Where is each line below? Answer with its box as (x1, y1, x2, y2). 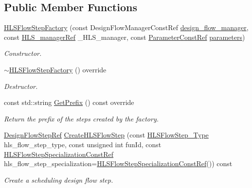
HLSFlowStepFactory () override (9, 64, 107, 74)
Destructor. (4, 81, 38, 91)
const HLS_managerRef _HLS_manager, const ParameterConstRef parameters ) (4, 32, 245, 42)
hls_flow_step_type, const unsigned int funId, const (4, 139, 162, 149)
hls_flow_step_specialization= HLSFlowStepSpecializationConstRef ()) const (4, 158, 233, 169)
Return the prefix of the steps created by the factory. (4, 113, 159, 123)
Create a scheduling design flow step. (4, 174, 113, 185)
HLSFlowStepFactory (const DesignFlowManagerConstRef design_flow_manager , (4, 22, 249, 33)
